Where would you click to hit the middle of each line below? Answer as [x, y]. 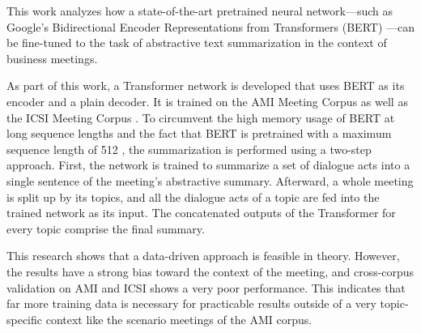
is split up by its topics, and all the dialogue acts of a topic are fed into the [193, 196]
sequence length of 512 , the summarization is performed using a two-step [189, 149]
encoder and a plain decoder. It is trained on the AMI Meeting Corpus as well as [207, 101]
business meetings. [52, 58]
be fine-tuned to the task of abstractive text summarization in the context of [197, 43]
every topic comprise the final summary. [106, 228]
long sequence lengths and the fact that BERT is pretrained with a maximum [199, 133]
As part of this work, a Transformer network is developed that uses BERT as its [206, 85]
